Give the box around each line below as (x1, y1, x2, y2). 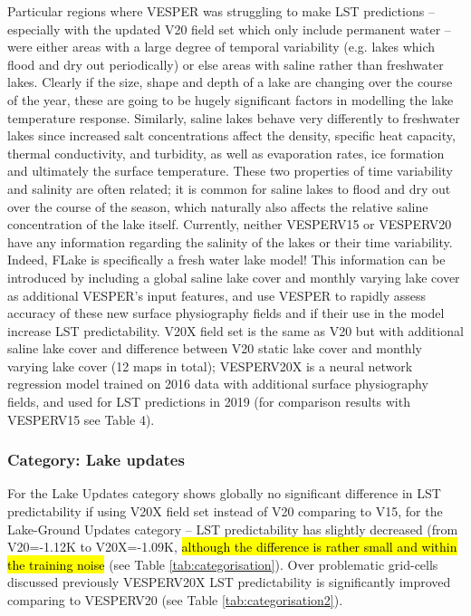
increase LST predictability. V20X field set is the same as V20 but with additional (7, 321, 464, 340)
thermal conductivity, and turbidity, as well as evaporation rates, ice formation (7, 143, 445, 162)
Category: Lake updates (7, 448, 185, 471)
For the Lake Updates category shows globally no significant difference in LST (7, 484, 441, 503)
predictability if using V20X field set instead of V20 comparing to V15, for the (7, 502, 443, 521)
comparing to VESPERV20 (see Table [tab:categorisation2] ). (7, 591, 343, 610)
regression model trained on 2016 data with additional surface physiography (7, 374, 428, 393)
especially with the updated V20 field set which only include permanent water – (7, 19, 451, 38)
